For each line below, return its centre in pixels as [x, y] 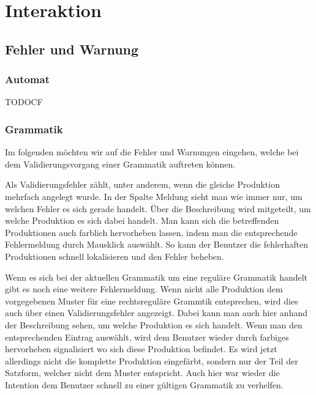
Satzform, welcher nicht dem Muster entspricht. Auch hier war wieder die [142, 373]
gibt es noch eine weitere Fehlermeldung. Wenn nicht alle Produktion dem [144, 289]
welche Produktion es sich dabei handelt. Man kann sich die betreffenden [142, 220]
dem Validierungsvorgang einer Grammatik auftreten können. [120, 164]
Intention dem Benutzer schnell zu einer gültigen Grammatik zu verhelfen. [144, 384]
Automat [27, 79]
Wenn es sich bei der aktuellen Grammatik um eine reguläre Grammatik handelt [156, 277]
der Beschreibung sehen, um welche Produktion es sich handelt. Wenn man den [154, 324]
